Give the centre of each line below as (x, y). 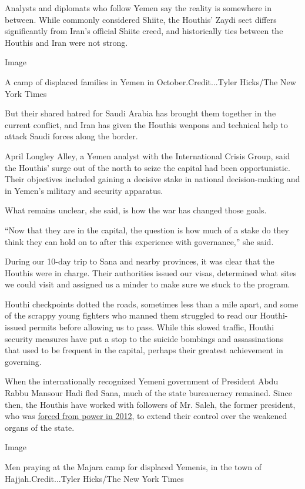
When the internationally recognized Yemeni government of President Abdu (142, 381)
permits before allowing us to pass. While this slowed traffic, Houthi (152, 327)
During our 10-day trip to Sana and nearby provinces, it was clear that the (140, 261)
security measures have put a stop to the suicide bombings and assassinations (144, 338)
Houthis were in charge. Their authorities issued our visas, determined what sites (151, 272)
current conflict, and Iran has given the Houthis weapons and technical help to (146, 124)
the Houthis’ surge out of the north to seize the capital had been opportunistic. (148, 167)
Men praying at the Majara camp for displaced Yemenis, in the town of (133, 467)
